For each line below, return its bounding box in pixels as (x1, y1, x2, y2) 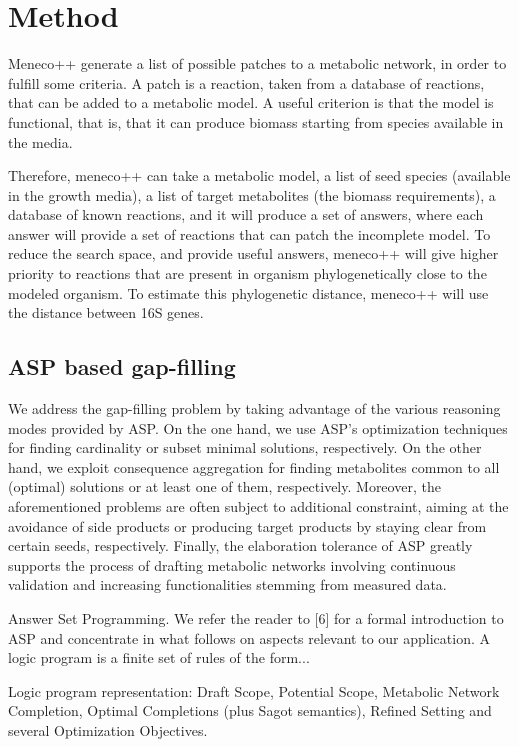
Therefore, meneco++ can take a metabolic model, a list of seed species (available (8, 165, 511, 186)
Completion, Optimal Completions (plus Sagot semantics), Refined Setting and (8, 700, 492, 721)
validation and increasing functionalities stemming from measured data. (8, 574, 447, 595)
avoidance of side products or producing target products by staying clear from (8, 515, 487, 536)
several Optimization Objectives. (8, 719, 208, 740)
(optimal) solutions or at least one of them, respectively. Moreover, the (8, 476, 441, 497)
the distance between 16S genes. (8, 302, 204, 323)
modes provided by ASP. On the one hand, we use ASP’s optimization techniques (8, 417, 508, 438)
